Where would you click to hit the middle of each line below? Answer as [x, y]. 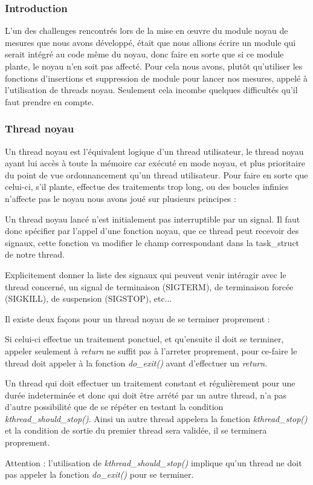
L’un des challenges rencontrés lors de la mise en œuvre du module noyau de [147, 31]
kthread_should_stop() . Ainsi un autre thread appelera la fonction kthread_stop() [156, 418]
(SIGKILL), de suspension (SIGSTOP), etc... [89, 298]
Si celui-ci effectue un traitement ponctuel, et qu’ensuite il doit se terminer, [144, 339]
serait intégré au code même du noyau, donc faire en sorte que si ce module [144, 54]
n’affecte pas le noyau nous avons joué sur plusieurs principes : [121, 198]
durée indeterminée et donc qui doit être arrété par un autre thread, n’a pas [146, 395]
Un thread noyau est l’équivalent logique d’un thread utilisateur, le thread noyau [154, 151]
